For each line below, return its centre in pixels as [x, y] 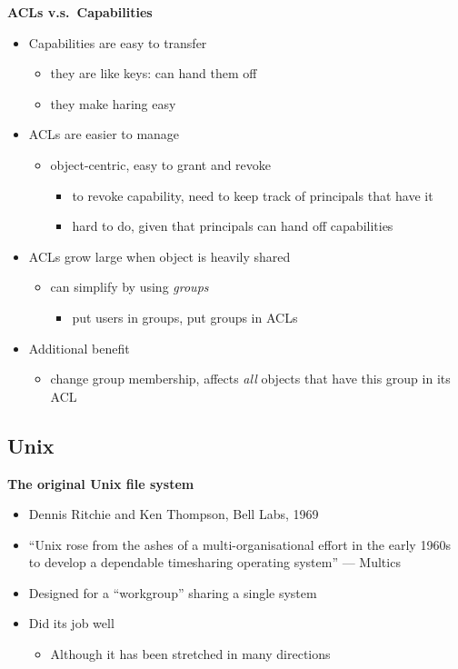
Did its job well [71, 623]
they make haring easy [113, 103]
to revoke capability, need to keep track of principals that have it [253, 195]
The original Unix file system [101, 483]
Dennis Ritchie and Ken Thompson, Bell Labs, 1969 [174, 514]
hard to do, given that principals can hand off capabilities [233, 226]
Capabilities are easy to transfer [118, 42]
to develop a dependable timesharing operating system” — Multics [214, 562]
